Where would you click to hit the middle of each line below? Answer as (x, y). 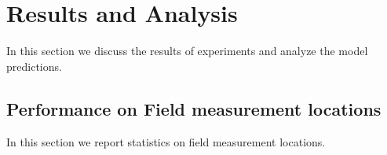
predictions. (34, 66)
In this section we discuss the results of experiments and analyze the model (187, 51)
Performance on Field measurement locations (194, 108)
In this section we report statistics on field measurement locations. (166, 141)
